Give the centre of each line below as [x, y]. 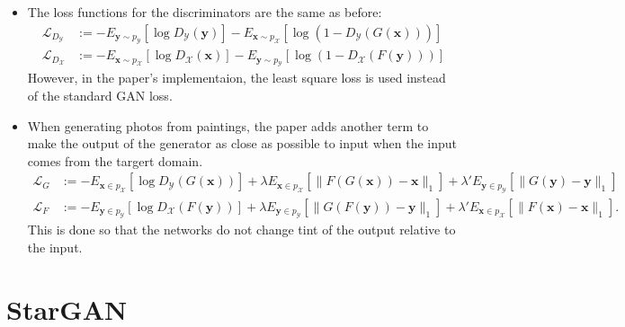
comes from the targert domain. [115, 160]
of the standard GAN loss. [100, 96]
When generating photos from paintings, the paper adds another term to [228, 125]
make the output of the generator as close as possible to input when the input [242, 143]
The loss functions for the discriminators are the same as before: [205, 12]
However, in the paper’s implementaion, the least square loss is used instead [237, 78]
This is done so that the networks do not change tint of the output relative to [241, 230]
